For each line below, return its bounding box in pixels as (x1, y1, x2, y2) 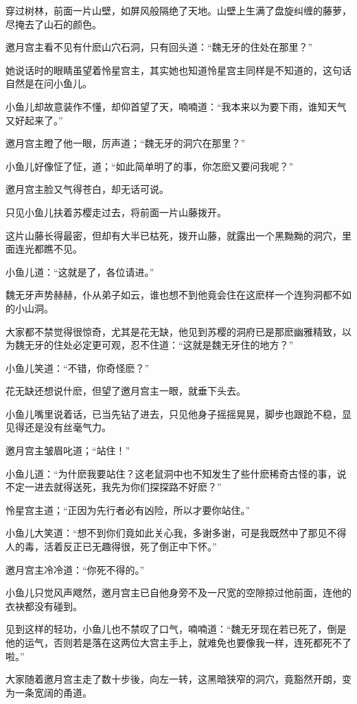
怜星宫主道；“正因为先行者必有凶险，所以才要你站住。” (5, 502, 251, 517)
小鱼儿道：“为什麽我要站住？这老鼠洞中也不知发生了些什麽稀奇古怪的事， (5, 466, 337, 480)
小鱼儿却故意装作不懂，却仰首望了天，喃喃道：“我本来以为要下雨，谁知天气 (5, 99, 347, 113)
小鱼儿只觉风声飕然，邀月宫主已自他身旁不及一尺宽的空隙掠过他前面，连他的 (5, 585, 352, 600)
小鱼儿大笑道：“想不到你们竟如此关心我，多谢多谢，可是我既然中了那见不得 (5, 526, 347, 540)
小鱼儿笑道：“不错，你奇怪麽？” (5, 360, 150, 375)
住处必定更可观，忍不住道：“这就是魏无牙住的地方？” (53, 338, 294, 352)
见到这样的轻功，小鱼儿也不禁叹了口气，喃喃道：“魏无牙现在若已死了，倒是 (5, 622, 347, 636)
